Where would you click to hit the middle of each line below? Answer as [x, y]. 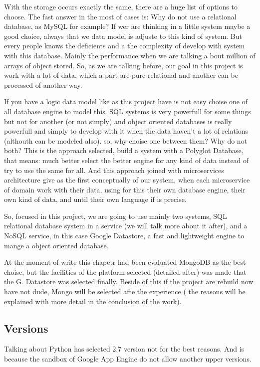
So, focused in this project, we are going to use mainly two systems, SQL [116, 216]
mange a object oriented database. [56, 245]
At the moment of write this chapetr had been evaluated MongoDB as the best [125, 262]
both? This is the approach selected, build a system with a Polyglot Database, [124, 150]
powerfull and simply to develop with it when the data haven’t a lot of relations [126, 131]
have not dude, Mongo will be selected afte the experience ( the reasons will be [125, 291]
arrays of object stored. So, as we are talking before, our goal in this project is [124, 65]
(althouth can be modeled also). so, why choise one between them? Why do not [126, 140]
